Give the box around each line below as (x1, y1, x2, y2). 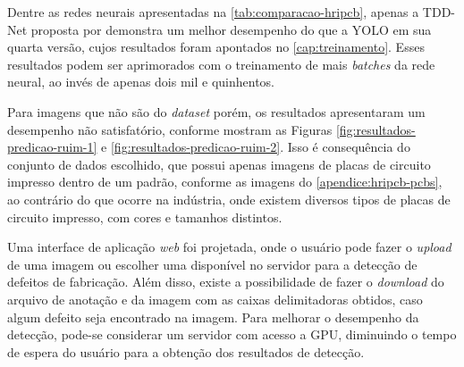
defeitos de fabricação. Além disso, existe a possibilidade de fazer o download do (7, 272, 444, 291)
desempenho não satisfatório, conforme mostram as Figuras (7, 120, 333, 138)
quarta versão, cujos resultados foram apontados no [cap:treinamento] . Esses (7, 38, 425, 56)
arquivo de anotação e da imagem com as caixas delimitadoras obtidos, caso (7, 289, 423, 308)
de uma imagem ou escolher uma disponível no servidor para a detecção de (7, 254, 418, 273)
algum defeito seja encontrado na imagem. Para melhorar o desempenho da (7, 307, 419, 326)
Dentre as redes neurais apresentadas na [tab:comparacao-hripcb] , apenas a (7, 3, 419, 21)
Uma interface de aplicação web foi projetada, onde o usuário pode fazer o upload (7, 238, 451, 256)
